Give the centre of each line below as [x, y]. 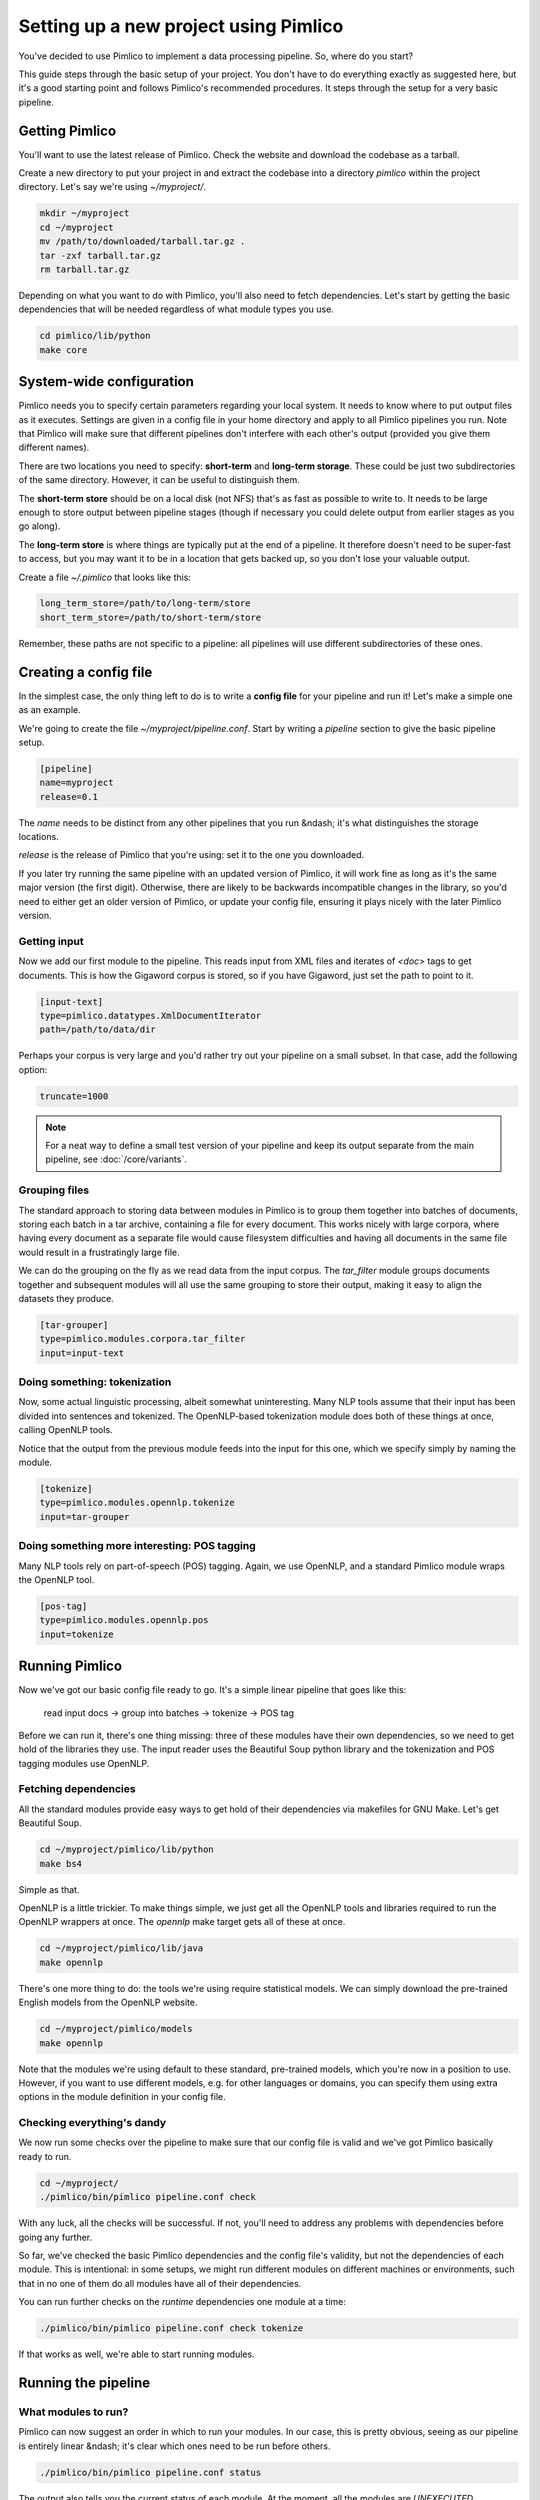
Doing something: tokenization [95, 1382]
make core [63, 349]
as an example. [50, 710]
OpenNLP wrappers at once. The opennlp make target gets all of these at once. [182, 1922]
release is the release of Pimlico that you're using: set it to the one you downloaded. [191, 855]
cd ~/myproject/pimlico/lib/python [126, 1849]
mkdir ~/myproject [84, 213]
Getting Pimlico [67, 130]
